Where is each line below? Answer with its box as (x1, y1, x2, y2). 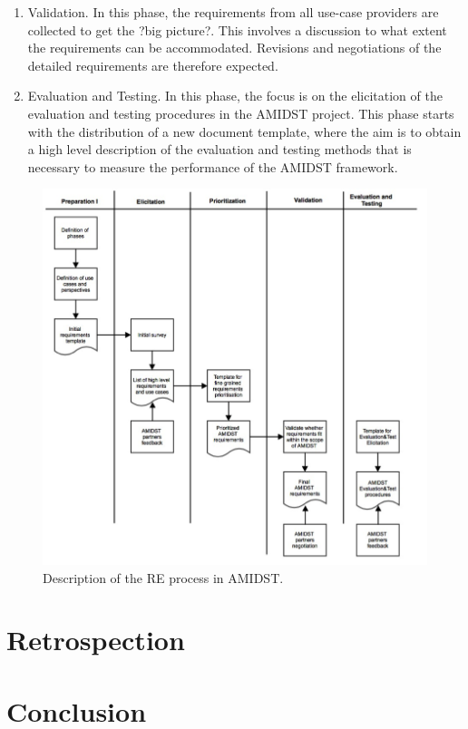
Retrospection (6, 621, 185, 658)
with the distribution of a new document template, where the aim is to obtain (27, 121, 462, 141)
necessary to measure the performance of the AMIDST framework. (27, 157, 398, 176)
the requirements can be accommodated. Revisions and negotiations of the (27, 38, 442, 57)
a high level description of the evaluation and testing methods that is (27, 140, 412, 159)
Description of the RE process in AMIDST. (43, 568, 284, 587)
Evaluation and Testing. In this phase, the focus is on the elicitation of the (27, 86, 443, 105)
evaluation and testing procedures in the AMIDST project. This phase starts (27, 103, 454, 122)
